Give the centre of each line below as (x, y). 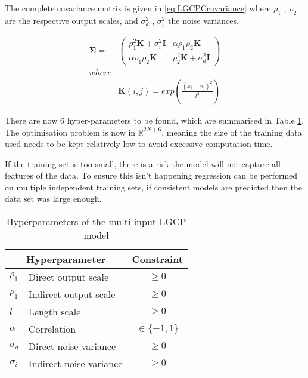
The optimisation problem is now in (70, 132)
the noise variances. (203, 20)
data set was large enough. (53, 199)
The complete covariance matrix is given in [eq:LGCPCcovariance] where (138, 8)
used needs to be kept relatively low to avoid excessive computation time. (139, 144)
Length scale (55, 312)
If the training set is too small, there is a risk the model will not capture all (143, 163)
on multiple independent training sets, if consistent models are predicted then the (154, 187)
